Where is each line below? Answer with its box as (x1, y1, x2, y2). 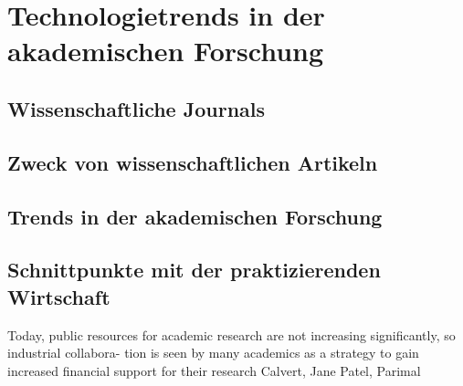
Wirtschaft (7, 282, 110, 310)
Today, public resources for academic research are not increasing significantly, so (7, 325, 456, 344)
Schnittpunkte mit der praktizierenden (7, 256, 381, 284)
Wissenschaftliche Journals (7, 94, 266, 122)
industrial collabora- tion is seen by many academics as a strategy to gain (7, 343, 419, 362)
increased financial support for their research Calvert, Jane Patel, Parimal (7, 360, 421, 380)
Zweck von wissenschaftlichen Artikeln (7, 148, 378, 176)
